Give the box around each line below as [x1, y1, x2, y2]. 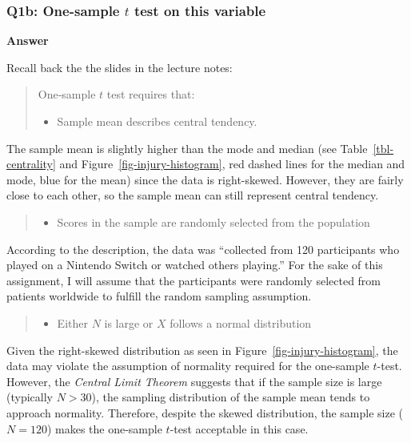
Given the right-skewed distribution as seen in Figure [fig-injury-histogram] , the [6, 341, 398, 358]
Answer [6, 32, 49, 49]
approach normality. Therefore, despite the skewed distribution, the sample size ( [6, 404, 404, 421]
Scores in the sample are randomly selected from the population [57, 213, 370, 230]
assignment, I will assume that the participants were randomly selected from [6, 272, 381, 288]
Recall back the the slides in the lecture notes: [6, 58, 233, 75]
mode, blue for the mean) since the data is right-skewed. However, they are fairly [6, 171, 404, 187]
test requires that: [106, 86, 195, 103]
